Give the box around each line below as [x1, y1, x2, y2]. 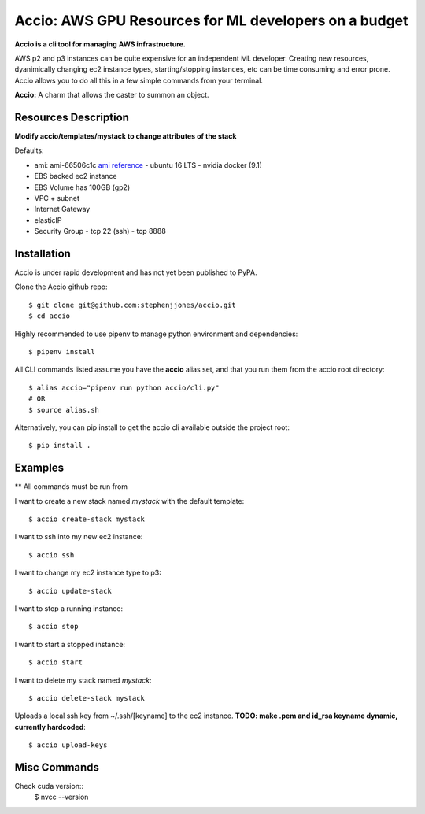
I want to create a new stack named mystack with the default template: [14, 496, 245, 505]
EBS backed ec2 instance [34, 172, 117, 181]
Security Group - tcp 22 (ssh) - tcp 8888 [34, 227, 167, 236]
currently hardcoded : [14, 722, 86, 731]
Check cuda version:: [14, 782, 84, 791]
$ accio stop [28, 622, 79, 631]
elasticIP [34, 215, 62, 224]
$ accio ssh [28, 550, 75, 559]
